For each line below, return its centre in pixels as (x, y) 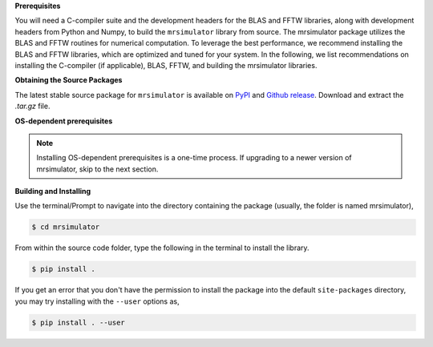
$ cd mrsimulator (66, 227)
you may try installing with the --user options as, (97, 301)
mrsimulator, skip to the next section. (97, 169)
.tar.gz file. (32, 106)
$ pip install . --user (79, 322)
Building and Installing (53, 192)
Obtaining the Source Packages (69, 80)
